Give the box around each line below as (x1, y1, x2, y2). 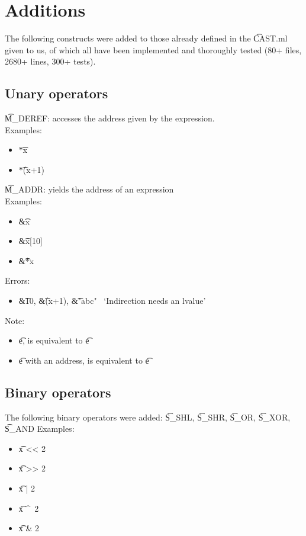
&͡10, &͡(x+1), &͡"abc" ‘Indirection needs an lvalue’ (18, 294, 206, 307)
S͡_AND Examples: (5, 422, 75, 435)
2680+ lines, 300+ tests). (5, 55, 96, 68)
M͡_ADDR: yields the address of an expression (5, 183, 174, 195)
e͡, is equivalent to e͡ (18, 334, 89, 346)
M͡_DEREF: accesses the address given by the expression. (5, 112, 215, 124)
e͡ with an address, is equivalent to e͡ (18, 354, 149, 366)
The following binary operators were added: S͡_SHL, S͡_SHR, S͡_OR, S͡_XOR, (5, 410, 291, 423)
